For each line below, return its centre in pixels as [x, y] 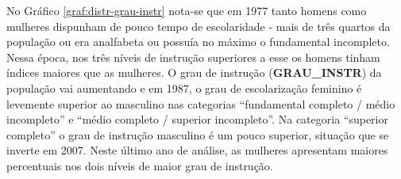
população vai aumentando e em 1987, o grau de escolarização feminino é [184, 88]
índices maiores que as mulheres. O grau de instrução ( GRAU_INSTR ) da [194, 72]
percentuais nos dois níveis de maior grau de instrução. [140, 165]
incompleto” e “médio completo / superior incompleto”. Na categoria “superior [197, 119]
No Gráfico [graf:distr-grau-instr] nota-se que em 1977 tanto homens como [187, 10]
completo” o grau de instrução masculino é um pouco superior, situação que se [198, 134]
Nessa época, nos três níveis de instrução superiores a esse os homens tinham [193, 57]
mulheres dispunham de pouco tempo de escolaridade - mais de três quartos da [199, 26]
